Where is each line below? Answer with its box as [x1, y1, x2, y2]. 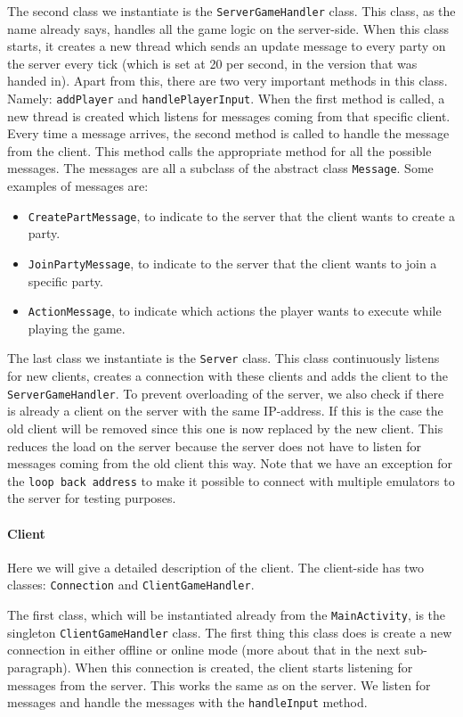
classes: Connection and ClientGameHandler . [7, 575, 255, 594]
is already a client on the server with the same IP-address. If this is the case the [7, 401, 443, 420]
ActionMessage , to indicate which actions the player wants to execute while [28, 301, 442, 320]
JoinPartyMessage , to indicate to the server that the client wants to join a [28, 253, 437, 272]
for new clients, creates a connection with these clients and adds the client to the [7, 367, 449, 385]
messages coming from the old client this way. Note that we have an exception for [7, 454, 453, 473]
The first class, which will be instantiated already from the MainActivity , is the [7, 606, 446, 624]
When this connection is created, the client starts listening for [75, 657, 413, 676]
